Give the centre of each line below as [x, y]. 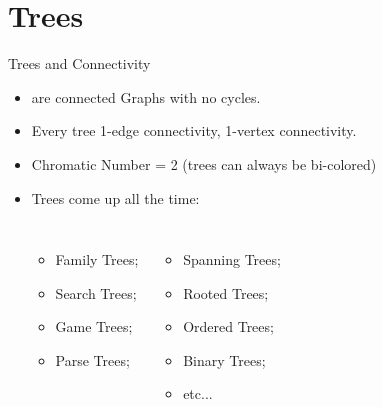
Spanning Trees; [232, 259]
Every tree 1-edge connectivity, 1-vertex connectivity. [194, 130]
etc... [198, 393]
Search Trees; [96, 292]
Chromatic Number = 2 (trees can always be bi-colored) [204, 163]
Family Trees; [97, 259]
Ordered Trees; [228, 326]
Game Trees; [94, 326]
